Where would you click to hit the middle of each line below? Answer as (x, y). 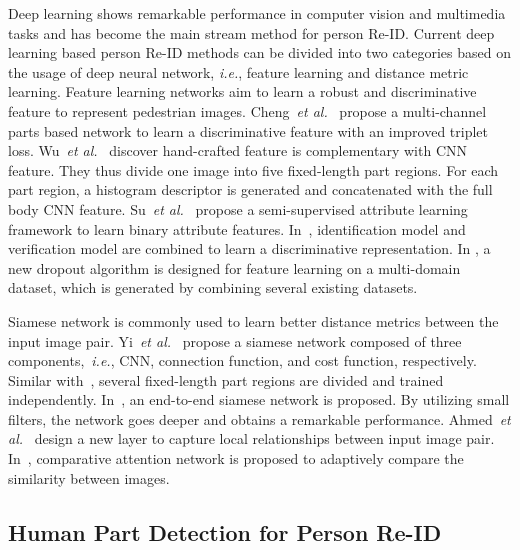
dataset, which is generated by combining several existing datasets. (213, 287)
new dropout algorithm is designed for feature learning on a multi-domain (234, 267)
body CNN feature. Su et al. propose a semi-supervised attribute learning (238, 208)
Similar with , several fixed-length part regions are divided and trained (226, 379)
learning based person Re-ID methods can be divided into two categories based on (259, 52)
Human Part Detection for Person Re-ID (225, 531)
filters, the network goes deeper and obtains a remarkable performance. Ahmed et (259, 418)
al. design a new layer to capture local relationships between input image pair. (251, 438)
